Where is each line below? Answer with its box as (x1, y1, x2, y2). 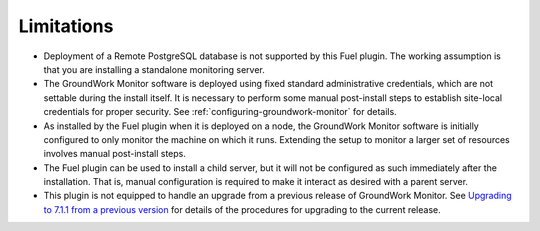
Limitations (18, 15, 114, 37)
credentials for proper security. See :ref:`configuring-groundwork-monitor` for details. (43, 106, 397, 118)
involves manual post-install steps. (43, 148, 187, 160)
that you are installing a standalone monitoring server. (43, 63, 265, 75)
